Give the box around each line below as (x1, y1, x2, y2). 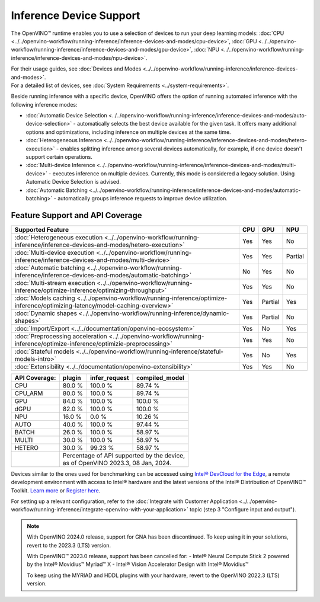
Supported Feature (14, 225, 69, 233)
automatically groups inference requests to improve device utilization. (57, 194, 228, 201)
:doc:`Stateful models (14, 347, 75, 356)
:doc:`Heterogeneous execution (14, 233, 103, 241)
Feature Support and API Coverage (11, 210, 142, 220)
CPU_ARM (14, 389, 43, 397)
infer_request (89, 373, 130, 382)
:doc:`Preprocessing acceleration (14, 332, 108, 340)
